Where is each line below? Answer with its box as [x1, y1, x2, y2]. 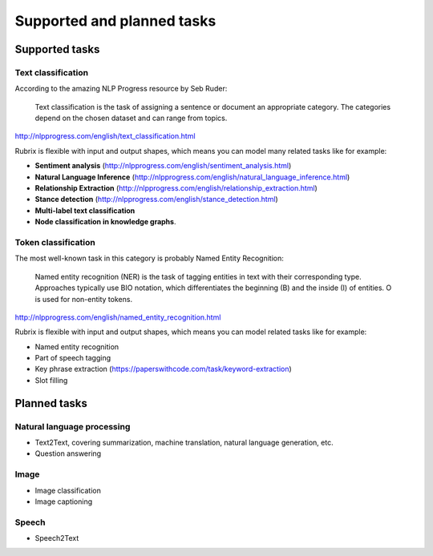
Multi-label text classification [34, 205, 136, 216]
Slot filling [34, 375, 68, 385]
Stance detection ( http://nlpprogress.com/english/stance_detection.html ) [34, 195, 278, 204]
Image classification [34, 485, 102, 495]
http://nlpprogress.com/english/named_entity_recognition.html [14, 312, 221, 322]
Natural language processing [14, 421, 131, 432]
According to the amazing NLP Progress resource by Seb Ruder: [14, 84, 228, 94]
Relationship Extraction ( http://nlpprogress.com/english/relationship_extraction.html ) [34, 183, 318, 193]
